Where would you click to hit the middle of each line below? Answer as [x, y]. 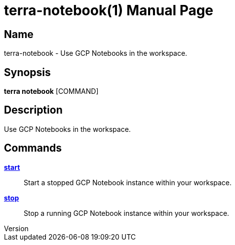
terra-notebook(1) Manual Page [109, 10]
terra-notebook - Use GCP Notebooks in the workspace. [96, 53]
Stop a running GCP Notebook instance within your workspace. [127, 213]
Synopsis [27, 72]
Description [33, 110]
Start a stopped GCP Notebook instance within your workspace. [128, 182]
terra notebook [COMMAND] [51, 91]
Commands [33, 148]
